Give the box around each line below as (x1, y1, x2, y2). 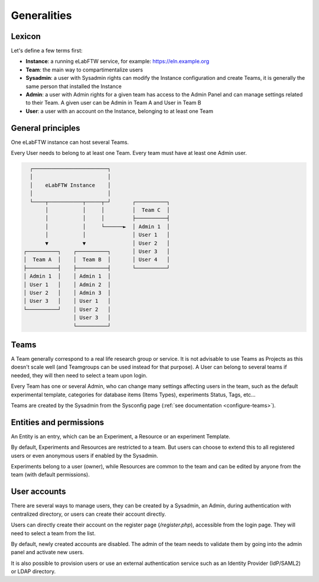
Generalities (11, 9, 72, 22)
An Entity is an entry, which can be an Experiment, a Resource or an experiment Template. (11, 432, 230, 440)
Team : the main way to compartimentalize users (25, 66, 143, 73)
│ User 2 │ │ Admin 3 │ (23, 289, 111, 296)
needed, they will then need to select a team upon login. (11, 371, 148, 379)
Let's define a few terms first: (11, 47, 83, 54)
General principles (11, 123, 80, 133)
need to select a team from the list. (11, 529, 96, 536)
